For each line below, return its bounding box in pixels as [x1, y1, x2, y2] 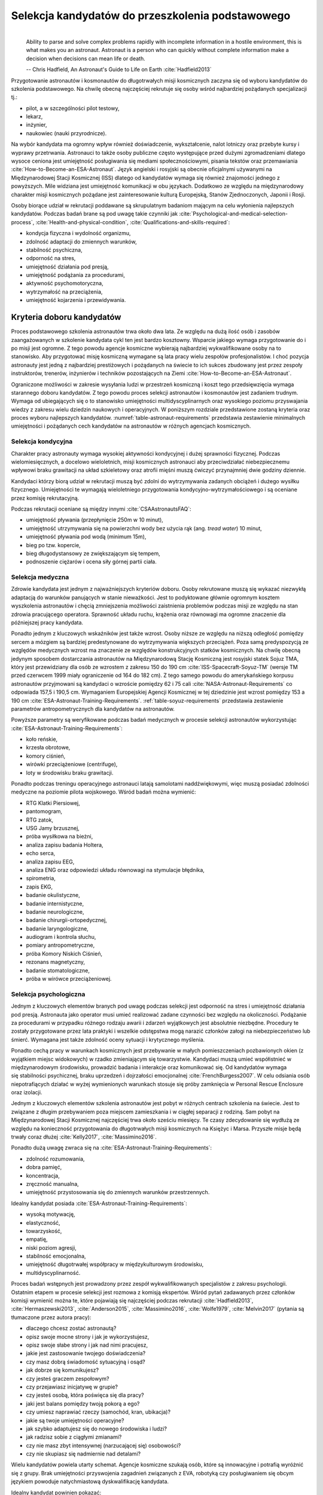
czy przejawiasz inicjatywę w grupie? [26, 1383, 118, 1390]
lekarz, [26, 113, 43, 120]
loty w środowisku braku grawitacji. [26, 769, 114, 776]
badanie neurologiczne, [26, 908, 84, 915]
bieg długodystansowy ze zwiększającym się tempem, [26, 550, 161, 557]
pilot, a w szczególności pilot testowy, [26, 105, 120, 112]
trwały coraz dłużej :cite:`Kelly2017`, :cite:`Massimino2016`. [11, 1133, 157, 1140]
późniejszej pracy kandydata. [11, 619, 84, 626]
